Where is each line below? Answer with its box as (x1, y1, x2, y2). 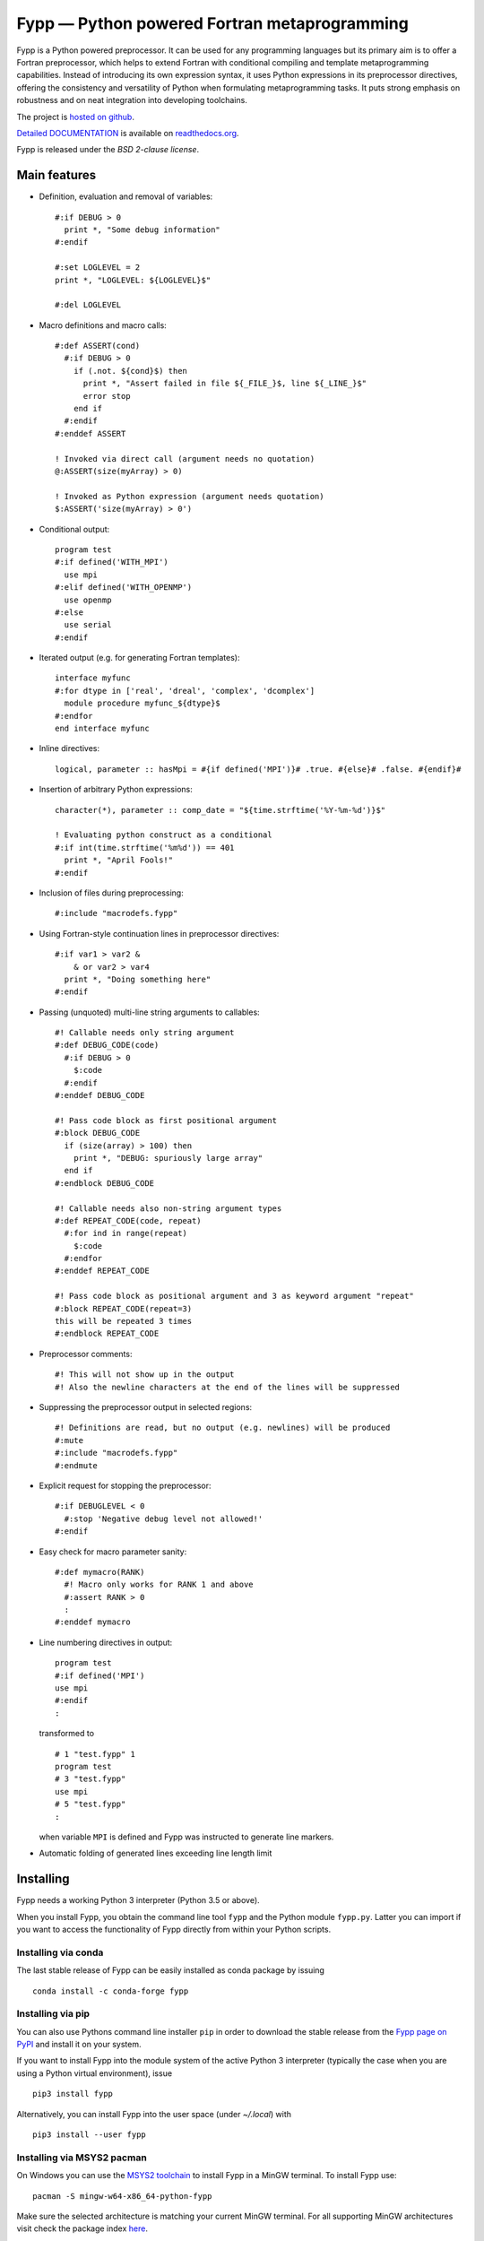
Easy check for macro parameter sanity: (39, 1546, 187, 1557)
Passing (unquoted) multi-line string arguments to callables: (39, 1007, 260, 1017)
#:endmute (55, 1460, 98, 1470)
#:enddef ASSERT (55, 428, 126, 438)
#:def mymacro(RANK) (55, 1567, 145, 1577)
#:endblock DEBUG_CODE (55, 1178, 155, 1188)
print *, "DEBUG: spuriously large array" (73, 1153, 264, 1163)
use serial (64, 619, 112, 630)
